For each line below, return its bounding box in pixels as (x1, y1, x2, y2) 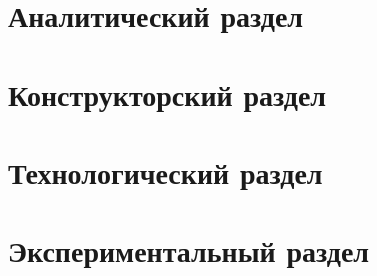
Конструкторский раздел (8, 73, 327, 114)
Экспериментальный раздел (8, 230, 370, 271)
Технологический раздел (8, 151, 323, 192)
